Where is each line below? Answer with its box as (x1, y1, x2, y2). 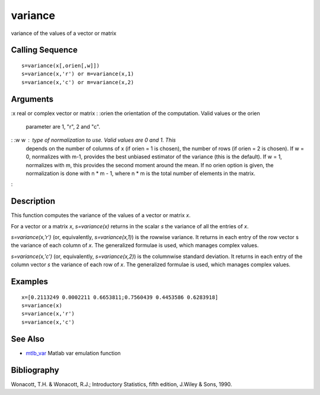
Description (11, 196, 56, 206)
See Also (11, 334, 44, 344)
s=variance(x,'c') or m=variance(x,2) (21, 79, 135, 85)
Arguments (11, 94, 54, 104)
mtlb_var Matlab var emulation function (25, 349, 121, 356)
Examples (11, 276, 49, 287)
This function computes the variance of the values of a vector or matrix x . (11, 212, 191, 219)
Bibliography (11, 365, 59, 375)
